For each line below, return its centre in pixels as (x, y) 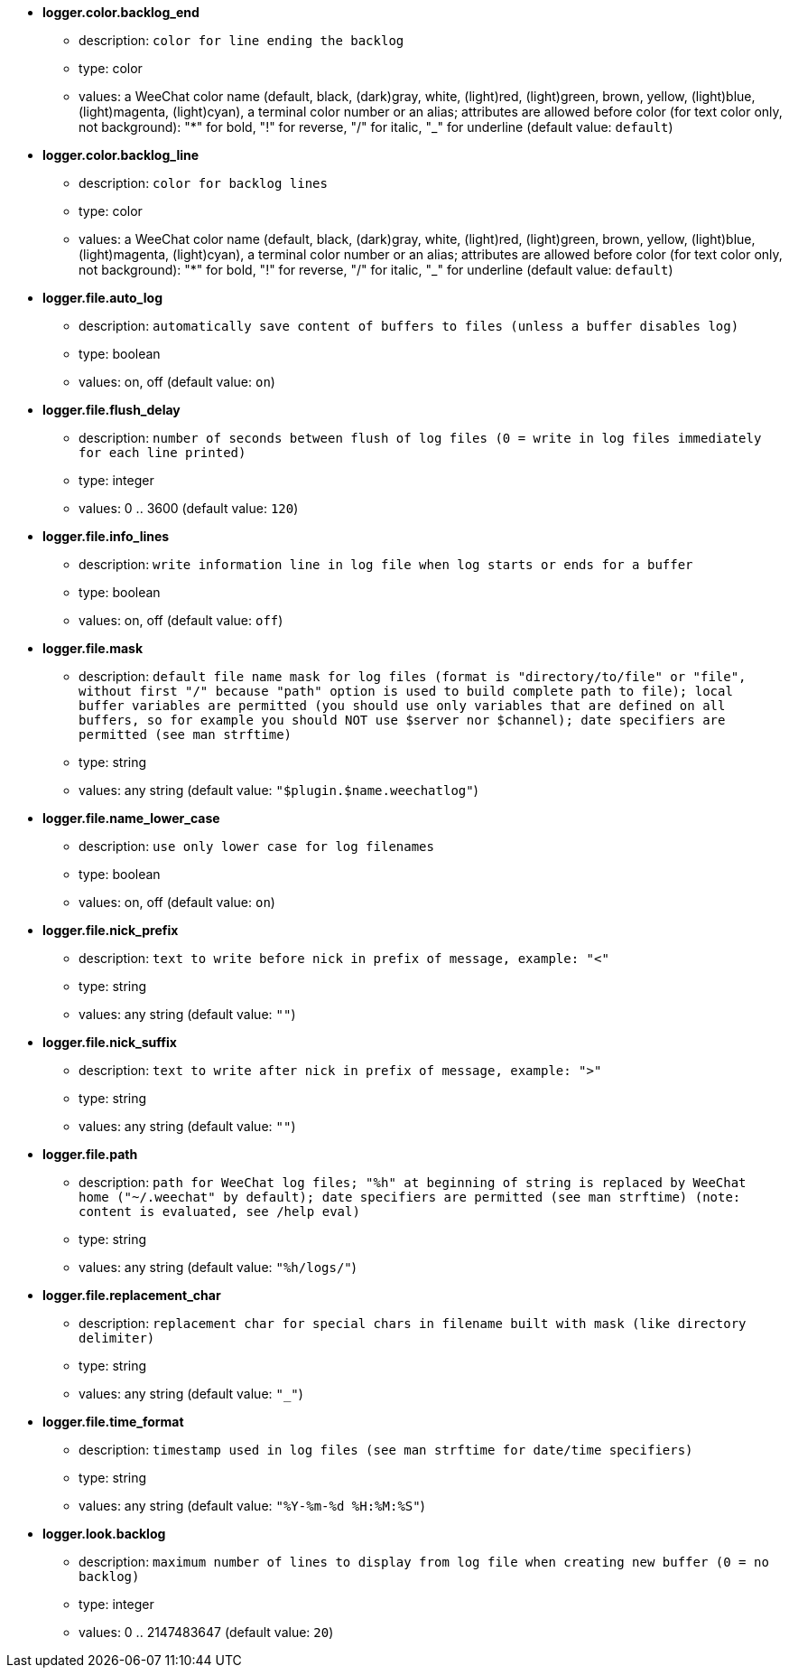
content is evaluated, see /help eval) (219, 1212)
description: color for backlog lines (203, 183)
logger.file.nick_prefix (111, 930)
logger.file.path (90, 1154)
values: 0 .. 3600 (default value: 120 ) (189, 508)
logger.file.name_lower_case (131, 818)
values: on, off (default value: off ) (181, 620)
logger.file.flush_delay (111, 410)
